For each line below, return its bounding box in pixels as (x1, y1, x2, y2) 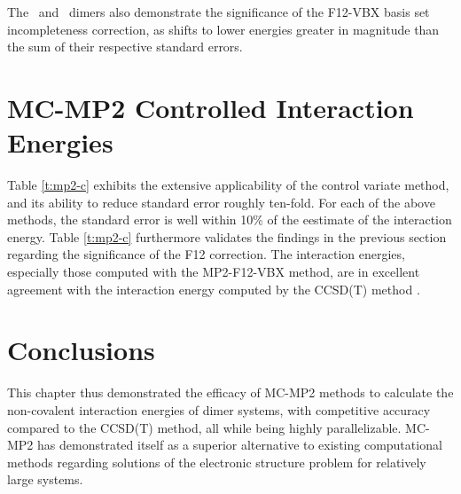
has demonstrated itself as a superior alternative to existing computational (37, 435, 442, 454)
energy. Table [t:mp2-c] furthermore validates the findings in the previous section (7, 227, 447, 246)
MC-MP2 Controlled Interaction (7, 89, 414, 125)
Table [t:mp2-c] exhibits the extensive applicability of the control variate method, (7, 176, 449, 194)
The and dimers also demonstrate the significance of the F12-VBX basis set (7, 3, 430, 20)
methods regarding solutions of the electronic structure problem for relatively (7, 452, 426, 471)
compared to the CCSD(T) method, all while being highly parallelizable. (7, 418, 402, 436)
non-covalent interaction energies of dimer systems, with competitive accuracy (7, 400, 431, 419)
